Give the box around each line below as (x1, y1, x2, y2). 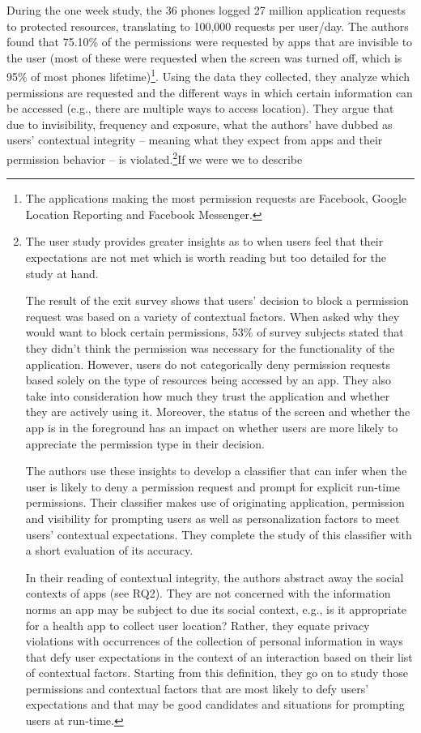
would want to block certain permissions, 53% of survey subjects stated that (25, 324, 404, 341)
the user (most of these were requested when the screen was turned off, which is (6, 49, 402, 66)
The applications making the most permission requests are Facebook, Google (25, 190, 407, 207)
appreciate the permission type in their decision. (25, 435, 265, 452)
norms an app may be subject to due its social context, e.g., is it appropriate (25, 600, 407, 617)
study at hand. (25, 264, 99, 281)
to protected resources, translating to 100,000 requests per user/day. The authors (6, 17, 409, 34)
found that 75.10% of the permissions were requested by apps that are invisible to (6, 33, 413, 50)
